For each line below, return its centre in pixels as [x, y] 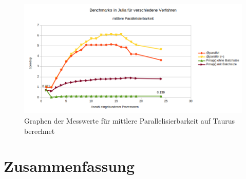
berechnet [40, 131]
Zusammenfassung [69, 166]
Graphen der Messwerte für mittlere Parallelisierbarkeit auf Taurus [130, 121]
